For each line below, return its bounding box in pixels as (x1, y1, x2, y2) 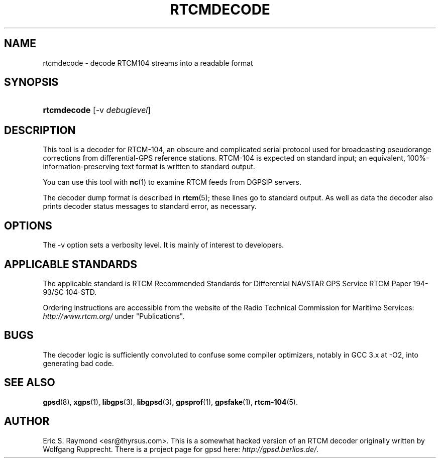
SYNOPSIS (4, 76, 59, 89)
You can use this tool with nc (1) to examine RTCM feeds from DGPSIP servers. (43, 178, 301, 187)
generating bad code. (43, 359, 114, 368)
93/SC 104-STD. (43, 287, 97, 296)
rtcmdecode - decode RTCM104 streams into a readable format (43, 58, 253, 67)
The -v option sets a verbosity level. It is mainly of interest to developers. (43, 241, 284, 250)
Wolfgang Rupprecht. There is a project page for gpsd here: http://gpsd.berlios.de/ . (43, 444, 319, 453)
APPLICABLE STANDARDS (4, 258, 137, 271)
